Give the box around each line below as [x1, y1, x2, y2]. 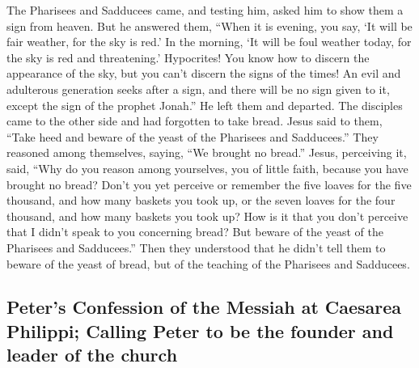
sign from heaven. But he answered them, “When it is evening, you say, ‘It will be [6, 17, 413, 34]
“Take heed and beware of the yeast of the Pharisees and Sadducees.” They [6, 128, 379, 145]
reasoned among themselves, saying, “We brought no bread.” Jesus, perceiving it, [6, 144, 407, 161]
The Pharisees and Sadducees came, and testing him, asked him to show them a [6, 2, 404, 18]
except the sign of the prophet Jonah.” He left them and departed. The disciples [6, 96, 403, 113]
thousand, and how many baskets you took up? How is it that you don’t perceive [6, 207, 408, 224]
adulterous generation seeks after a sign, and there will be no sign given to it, [6, 80, 390, 97]
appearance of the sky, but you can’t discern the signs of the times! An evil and [6, 65, 401, 82]
